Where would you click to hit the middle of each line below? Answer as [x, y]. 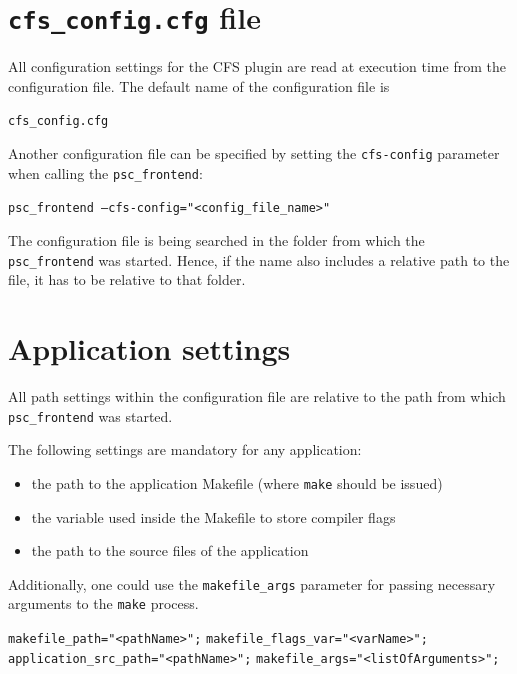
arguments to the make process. [103, 603]
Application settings [149, 348]
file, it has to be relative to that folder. [127, 279]
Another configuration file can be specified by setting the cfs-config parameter [254, 153]
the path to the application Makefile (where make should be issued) [237, 482]
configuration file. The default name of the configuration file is [199, 85]
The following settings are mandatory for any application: [185, 449]
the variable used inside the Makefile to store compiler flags [213, 516]
